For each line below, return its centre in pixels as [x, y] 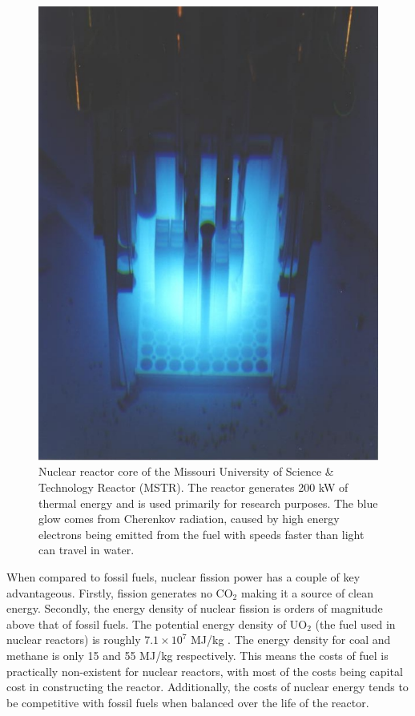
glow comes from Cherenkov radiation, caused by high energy [189, 519]
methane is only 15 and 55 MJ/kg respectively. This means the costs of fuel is [197, 655]
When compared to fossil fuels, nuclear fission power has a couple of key [183, 576]
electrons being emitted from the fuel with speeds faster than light [201, 534]
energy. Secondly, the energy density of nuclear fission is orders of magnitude [195, 608]
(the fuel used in [355, 623]
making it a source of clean [307, 592]
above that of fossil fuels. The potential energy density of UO [157, 623]
